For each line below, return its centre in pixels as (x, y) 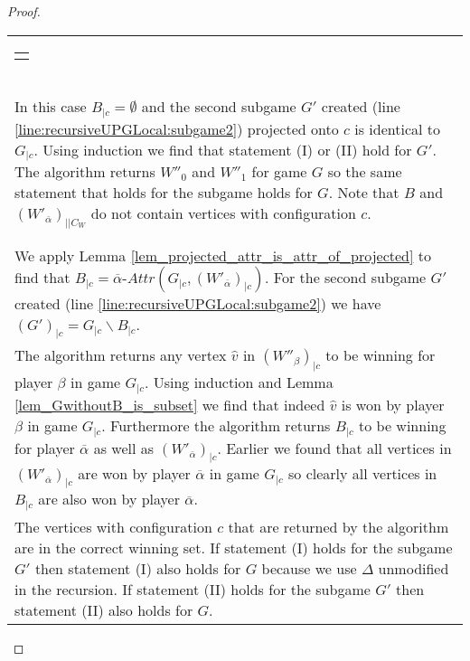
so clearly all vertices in (363, 474)
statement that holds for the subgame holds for (164, 193)
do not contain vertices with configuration (223, 213)
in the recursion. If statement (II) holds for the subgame (193, 590)
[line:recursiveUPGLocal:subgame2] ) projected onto (177, 128)
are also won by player (109, 499)
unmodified (414, 569)
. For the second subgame (346, 277)
